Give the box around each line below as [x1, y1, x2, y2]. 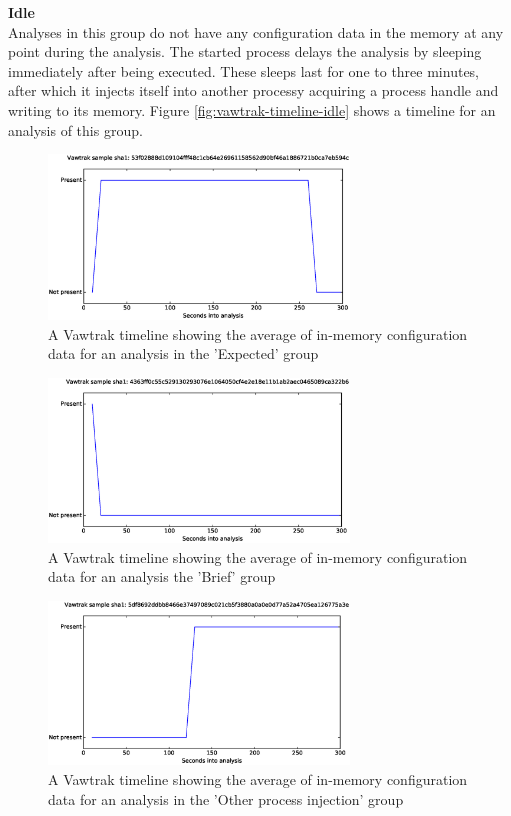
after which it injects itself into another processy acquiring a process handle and [8, 80, 499, 101]
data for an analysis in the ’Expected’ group [48, 343, 319, 364]
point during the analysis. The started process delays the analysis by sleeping [8, 41, 482, 62]
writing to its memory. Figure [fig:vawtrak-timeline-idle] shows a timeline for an [8, 99, 496, 120]
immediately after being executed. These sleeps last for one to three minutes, [8, 60, 480, 81]
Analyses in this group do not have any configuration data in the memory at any [8, 21, 504, 42]
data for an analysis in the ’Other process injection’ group [48, 788, 404, 809]
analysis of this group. [8, 119, 143, 140]
